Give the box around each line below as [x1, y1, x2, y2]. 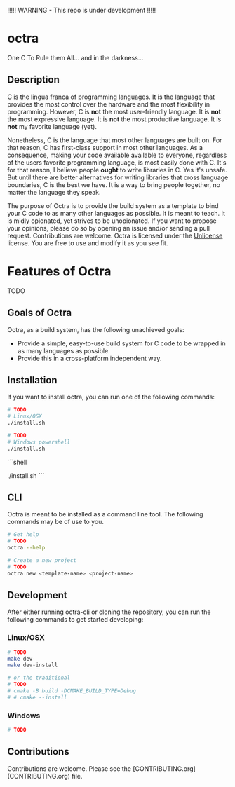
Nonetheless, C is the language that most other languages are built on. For [7, 136, 222, 144]
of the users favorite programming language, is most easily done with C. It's [7, 158, 227, 167]
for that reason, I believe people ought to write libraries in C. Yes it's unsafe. [7, 165, 228, 174]
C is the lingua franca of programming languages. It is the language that [7, 93, 215, 101]
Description [7, 74, 60, 86]
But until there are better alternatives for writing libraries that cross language [7, 173, 229, 182]
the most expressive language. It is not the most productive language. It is [7, 115, 222, 123]
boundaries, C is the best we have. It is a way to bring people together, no [7, 180, 221, 189]
